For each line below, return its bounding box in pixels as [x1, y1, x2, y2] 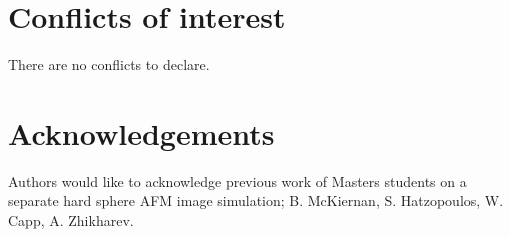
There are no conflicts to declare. [8, 54, 210, 75]
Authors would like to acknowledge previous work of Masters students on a [8, 170, 467, 191]
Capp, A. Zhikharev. [8, 210, 134, 231]
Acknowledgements [8, 112, 275, 153]
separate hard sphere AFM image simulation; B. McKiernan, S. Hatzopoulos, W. [8, 190, 504, 211]
